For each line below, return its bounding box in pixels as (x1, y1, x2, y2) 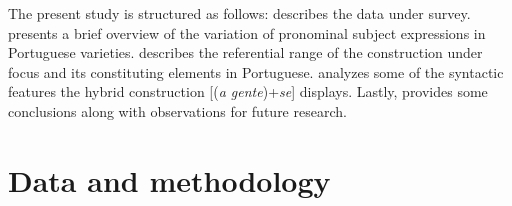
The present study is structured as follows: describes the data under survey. (8, 3, 471, 23)
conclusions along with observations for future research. (8, 100, 347, 121)
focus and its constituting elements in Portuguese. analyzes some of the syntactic (8, 61, 504, 82)
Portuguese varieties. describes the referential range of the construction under (8, 42, 483, 63)
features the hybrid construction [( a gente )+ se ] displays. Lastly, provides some (8, 81, 488, 102)
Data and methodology (8, 159, 331, 200)
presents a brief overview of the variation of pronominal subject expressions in (8, 22, 486, 43)
